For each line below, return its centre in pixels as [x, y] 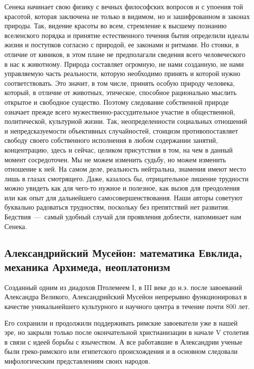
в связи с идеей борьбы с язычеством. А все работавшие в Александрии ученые [123, 341]
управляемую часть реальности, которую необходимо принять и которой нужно [122, 73]
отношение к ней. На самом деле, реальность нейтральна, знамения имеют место [125, 169]
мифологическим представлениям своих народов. [77, 361]
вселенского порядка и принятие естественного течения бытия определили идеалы [127, 35]
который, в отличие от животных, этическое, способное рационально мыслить [121, 92]
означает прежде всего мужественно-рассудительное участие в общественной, [120, 111]
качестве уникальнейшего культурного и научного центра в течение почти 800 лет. [127, 306]
